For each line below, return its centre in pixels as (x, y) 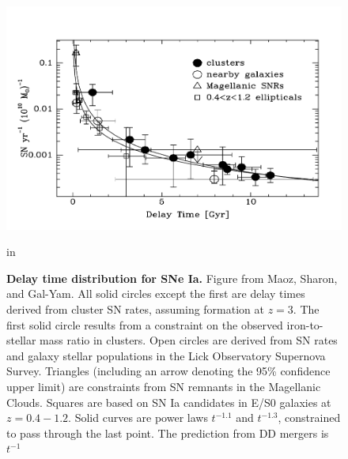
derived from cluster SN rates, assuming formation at (136, 309)
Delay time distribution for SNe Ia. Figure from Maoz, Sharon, (172, 278)
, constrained (309, 418)
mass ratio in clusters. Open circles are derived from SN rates (189, 340)
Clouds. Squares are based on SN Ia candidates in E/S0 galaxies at (169, 402)
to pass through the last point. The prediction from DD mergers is (168, 433)
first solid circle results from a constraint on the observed (145, 324)
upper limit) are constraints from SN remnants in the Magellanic (164, 386)
